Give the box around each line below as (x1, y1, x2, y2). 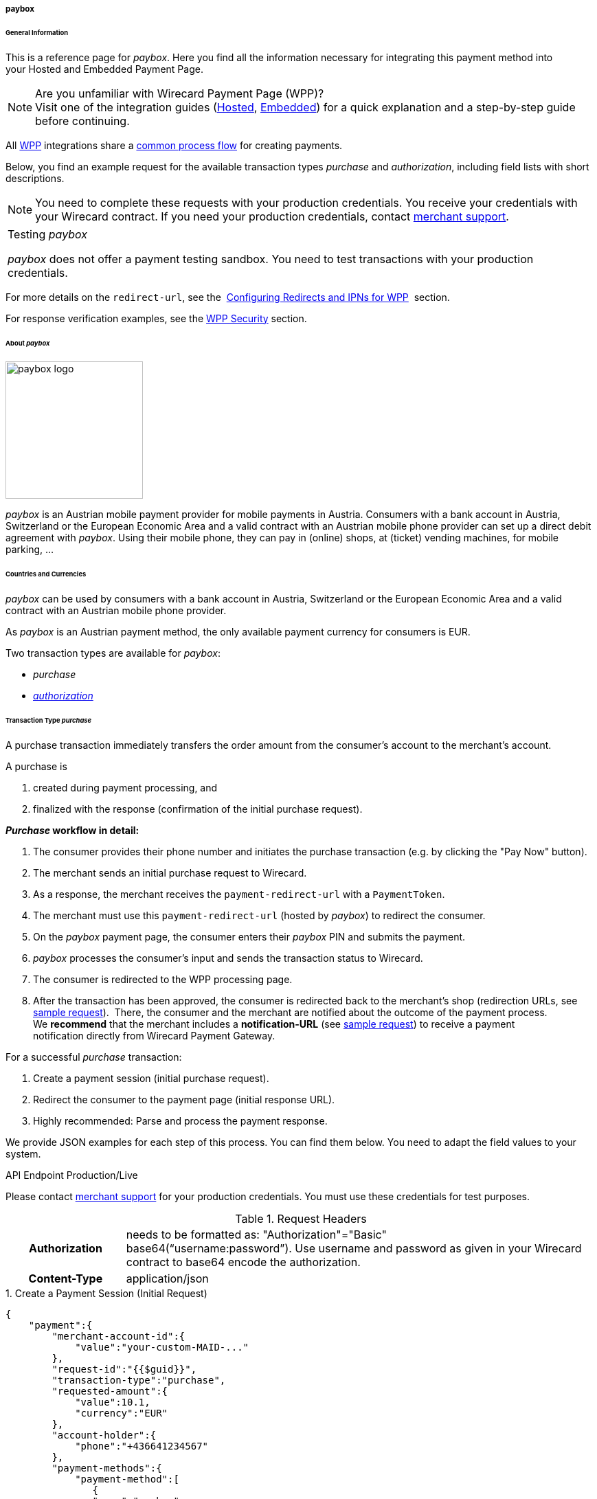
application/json (126, 1271, 209, 1285)
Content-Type (28, 1271, 103, 1285)
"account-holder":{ (52, 1429, 157, 1441)
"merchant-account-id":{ (52, 1330, 185, 1342)
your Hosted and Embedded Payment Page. (5, 63, 203, 75)
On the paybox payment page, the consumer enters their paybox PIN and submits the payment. (33, 930, 466, 943)
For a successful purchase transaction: (5, 1050, 182, 1063)
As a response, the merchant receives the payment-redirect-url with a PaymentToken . (33, 888, 445, 900)
